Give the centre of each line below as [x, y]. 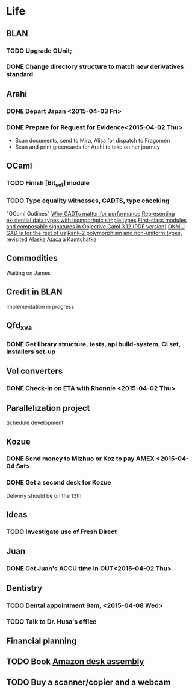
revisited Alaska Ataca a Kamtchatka [51, 239]
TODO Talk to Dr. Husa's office [51, 622]
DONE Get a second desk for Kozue [59, 483]
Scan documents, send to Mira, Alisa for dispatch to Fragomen [92, 141]
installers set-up [31, 352]
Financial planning [42, 641]
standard [20, 74]
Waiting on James [29, 272]
